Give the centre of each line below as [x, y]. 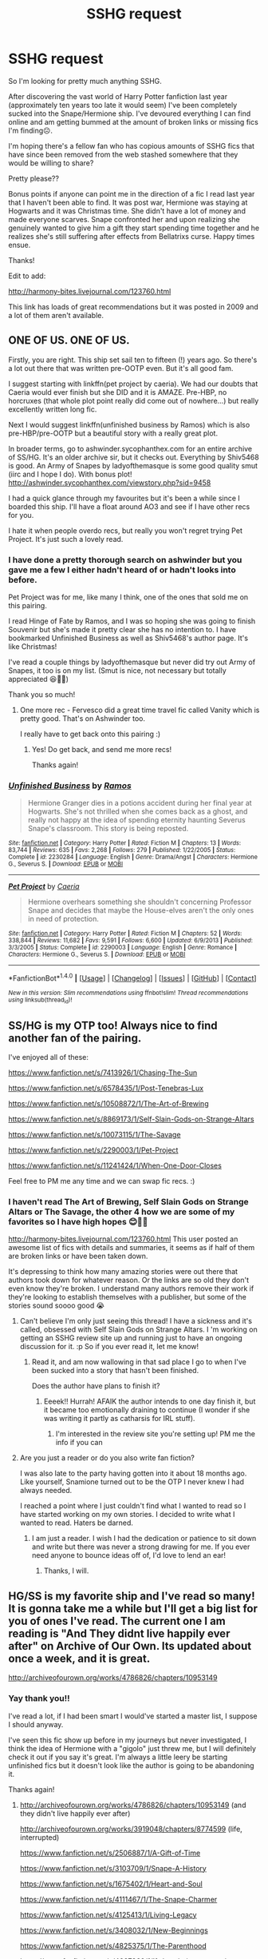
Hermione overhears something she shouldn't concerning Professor [140, 902]
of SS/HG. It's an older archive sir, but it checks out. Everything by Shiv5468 [134, 457]
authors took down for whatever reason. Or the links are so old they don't [129, 1280]
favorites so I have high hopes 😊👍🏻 [78, 1222]
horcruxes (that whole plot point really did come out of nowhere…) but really [134, 400]
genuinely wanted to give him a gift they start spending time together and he [134, 228]
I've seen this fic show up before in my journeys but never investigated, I [128, 1740]
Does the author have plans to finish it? [96, 1386]
